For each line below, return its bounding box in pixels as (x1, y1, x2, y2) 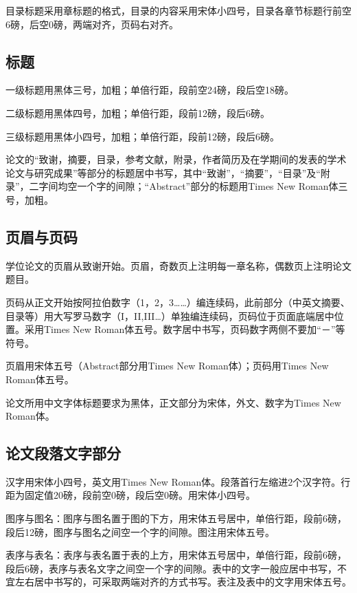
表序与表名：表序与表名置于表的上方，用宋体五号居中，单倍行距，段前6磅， (5, 548, 347, 562)
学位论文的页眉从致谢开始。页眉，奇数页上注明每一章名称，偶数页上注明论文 (5, 258, 352, 272)
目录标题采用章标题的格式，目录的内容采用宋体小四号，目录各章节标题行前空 (5, 3, 352, 17)
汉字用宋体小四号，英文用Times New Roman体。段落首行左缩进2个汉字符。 (5, 474, 341, 488)
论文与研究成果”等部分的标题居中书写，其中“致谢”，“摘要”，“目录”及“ (5, 165, 321, 180)
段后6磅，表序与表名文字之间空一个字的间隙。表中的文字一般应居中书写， (5, 561, 337, 575)
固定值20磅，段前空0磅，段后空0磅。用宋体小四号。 (24, 488, 255, 502)
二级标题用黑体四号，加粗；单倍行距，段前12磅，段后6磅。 (5, 105, 270, 120)
